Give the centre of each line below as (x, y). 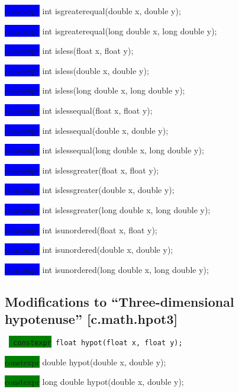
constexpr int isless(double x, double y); (77, 70)
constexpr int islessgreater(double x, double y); (90, 190)
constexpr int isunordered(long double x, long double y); (107, 269)
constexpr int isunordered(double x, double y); (89, 250)
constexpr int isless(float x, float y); (69, 51)
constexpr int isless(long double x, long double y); (95, 90)
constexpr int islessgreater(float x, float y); (82, 170)
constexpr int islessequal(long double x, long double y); (104, 150)
